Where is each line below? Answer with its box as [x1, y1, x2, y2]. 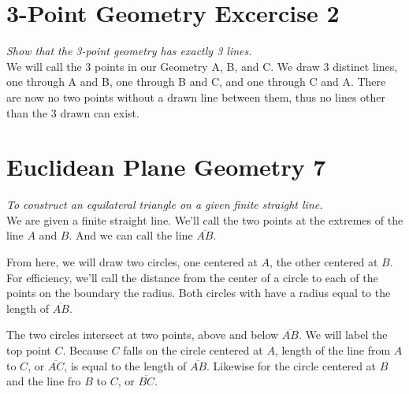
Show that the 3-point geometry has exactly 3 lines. [6, 43, 252, 59]
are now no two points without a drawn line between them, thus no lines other [6, 88, 385, 105]
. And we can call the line [69, 227, 193, 243]
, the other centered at [270, 254, 378, 269]
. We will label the [299, 326, 388, 343]
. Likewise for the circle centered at [206, 357, 377, 374]
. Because [62, 341, 108, 358]
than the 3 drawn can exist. [6, 104, 139, 121]
